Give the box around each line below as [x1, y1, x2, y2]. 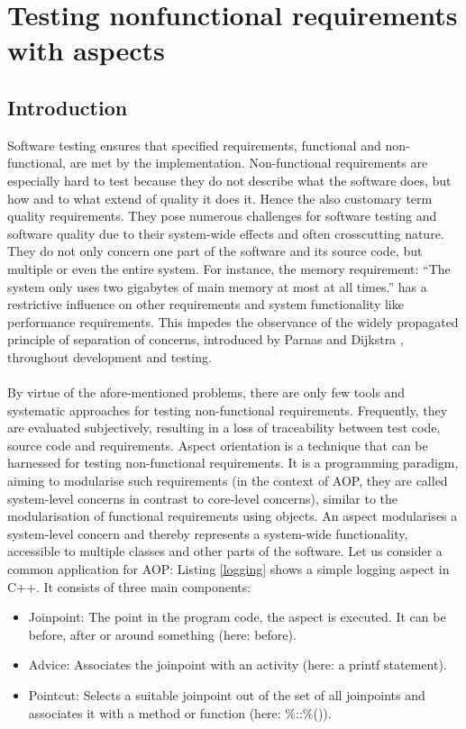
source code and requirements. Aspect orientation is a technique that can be [7, 435, 428, 454]
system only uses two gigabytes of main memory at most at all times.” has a [7, 277, 427, 296]
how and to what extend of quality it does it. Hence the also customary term [7, 188, 433, 207]
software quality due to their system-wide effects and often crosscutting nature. [7, 223, 444, 242]
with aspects [7, 32, 165, 68]
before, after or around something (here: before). [28, 624, 297, 643]
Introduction [7, 93, 128, 121]
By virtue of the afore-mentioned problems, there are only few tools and [7, 383, 406, 402]
